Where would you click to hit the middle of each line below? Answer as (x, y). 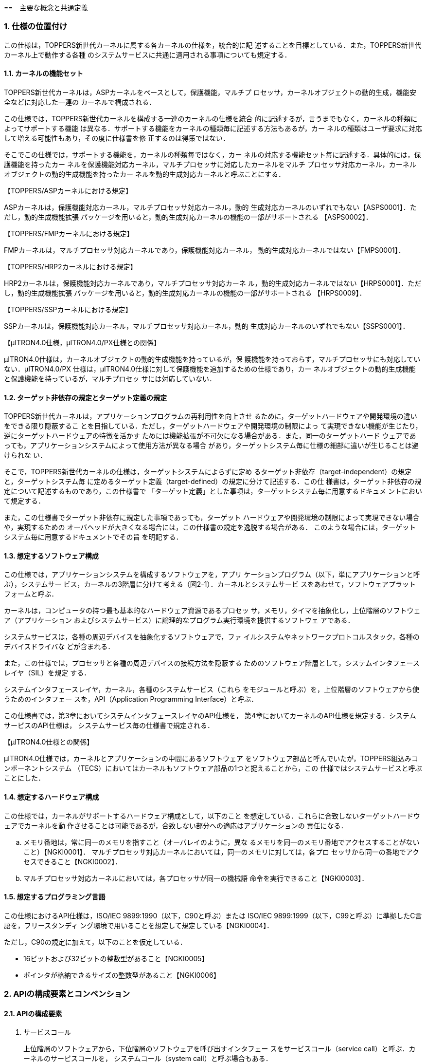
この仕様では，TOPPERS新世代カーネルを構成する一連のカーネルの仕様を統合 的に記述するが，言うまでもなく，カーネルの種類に (211, 118)
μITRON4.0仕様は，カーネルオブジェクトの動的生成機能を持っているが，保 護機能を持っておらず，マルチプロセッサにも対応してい (212, 359)
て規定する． (24, 501)
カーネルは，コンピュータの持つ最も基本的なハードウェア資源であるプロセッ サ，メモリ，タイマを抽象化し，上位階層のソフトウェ (212, 611)
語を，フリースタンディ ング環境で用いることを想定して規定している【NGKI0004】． (139, 925)
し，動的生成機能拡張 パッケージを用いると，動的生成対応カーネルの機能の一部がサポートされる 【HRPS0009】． (185, 293)
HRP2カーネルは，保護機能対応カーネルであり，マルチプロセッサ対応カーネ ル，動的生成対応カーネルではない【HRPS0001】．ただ (213, 283)
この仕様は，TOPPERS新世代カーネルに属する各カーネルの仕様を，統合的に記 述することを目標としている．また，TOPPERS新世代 (213, 45)
